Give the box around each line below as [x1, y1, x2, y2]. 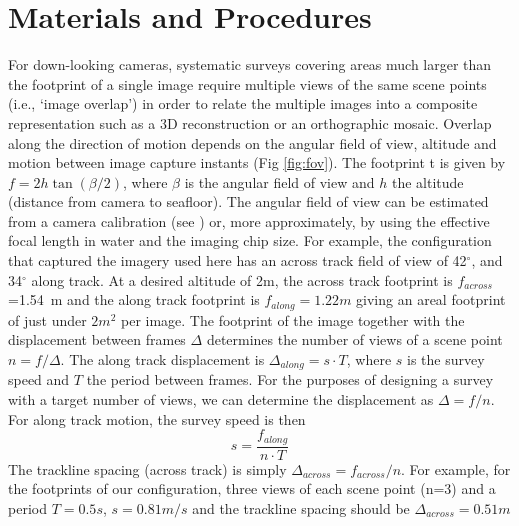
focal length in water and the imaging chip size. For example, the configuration [8, 230, 492, 251]
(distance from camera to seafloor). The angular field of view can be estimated [8, 191, 489, 212]
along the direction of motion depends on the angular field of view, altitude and [8, 132, 497, 153]
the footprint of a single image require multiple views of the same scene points [8, 73, 487, 94]
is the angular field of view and [184, 171, 375, 192]
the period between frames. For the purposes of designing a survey [86, 369, 494, 390]
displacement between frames [8, 329, 186, 350]
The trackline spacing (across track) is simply [8, 458, 287, 479]
